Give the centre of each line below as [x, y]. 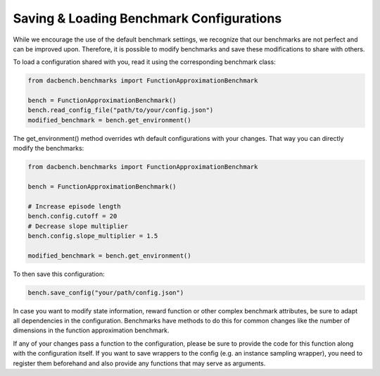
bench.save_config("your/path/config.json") [106, 293]
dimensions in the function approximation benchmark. [91, 330]
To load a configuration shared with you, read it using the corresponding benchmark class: [144, 62]
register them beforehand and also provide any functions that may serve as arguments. [139, 363]
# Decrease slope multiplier [78, 226]
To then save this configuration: [59, 274]
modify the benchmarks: [49, 149]
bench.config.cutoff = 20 [72, 216]
